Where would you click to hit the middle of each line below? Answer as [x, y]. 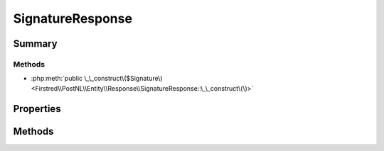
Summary [35, 44]
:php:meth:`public [57, 79]
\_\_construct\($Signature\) [123, 79]
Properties [37, 109]
